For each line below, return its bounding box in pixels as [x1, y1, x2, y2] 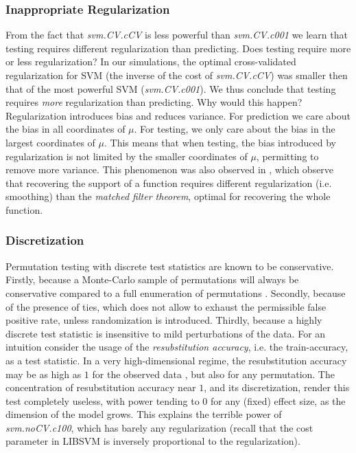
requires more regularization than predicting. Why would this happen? [5, 95, 302, 109]
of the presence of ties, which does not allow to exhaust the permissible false [5, 299, 327, 313]
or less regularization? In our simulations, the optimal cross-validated [5, 54, 296, 69]
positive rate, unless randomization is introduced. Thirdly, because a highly [5, 313, 322, 327]
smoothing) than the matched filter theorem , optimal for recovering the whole [5, 189, 331, 203]
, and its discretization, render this [204, 380, 350, 395]
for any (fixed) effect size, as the [210, 393, 346, 408]
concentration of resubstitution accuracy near [5, 380, 196, 395]
